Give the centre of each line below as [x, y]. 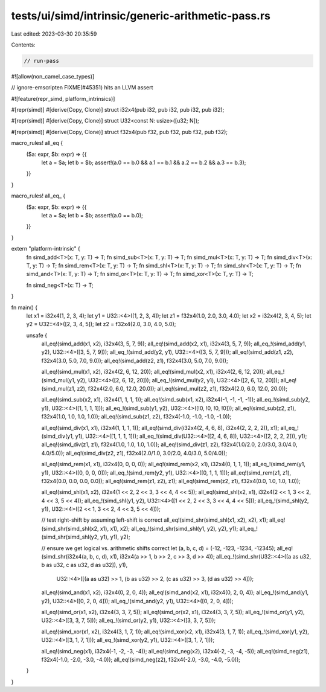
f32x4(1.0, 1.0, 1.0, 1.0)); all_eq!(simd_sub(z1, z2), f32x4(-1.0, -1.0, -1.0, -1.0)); [136, 417]
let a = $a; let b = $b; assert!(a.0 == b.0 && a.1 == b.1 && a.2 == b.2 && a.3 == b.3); [144, 162]
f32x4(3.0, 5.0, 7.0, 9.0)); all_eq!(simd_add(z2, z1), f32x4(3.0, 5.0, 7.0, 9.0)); [135, 360]
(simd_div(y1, [58, 436]
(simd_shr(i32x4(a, [65, 557]
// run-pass [42, 61]
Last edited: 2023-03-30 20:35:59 [54, 34]
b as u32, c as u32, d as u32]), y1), [85, 565]
